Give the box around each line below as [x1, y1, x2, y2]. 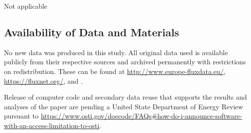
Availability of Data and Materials [4, 24, 179, 39]
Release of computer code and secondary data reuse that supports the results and [4, 92, 247, 102]
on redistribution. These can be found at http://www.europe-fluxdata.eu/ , [4, 66, 226, 76]
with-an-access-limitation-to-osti [4, 120, 100, 130]
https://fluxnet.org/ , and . [4, 75, 83, 86]
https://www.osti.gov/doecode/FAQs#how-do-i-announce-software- [40, 111, 242, 121]
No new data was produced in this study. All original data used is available [4, 47, 228, 57]
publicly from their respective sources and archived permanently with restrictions [4, 57, 246, 67]
